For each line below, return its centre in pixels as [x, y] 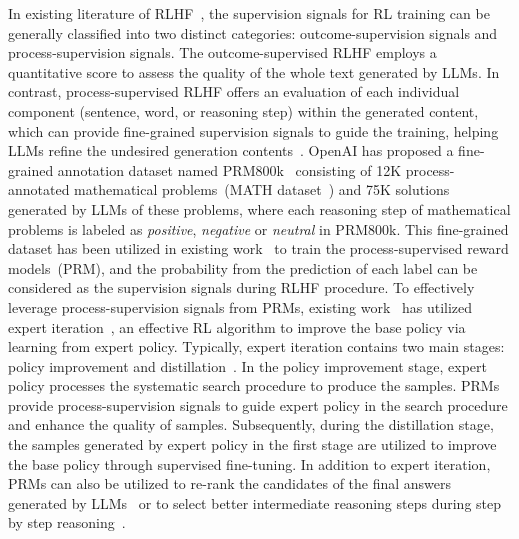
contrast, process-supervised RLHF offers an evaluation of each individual [234, 91]
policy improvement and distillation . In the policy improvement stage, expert [248, 365]
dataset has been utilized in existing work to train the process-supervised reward [258, 248]
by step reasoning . [67, 522]
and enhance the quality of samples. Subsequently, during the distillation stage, [251, 424]
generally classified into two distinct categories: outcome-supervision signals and [253, 32]
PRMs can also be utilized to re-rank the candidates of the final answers [230, 483]
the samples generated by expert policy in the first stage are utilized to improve [252, 444]
